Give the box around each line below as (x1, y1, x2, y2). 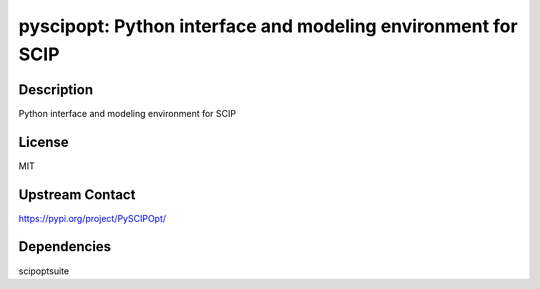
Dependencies (18, 238, 112, 255)
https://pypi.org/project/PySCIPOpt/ (18, 212, 167, 224)
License (18, 133, 69, 150)
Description (18, 81, 94, 98)
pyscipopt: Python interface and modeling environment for (18, 15, 519, 37)
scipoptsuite (18, 265, 70, 277)
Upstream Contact (18, 186, 136, 203)
